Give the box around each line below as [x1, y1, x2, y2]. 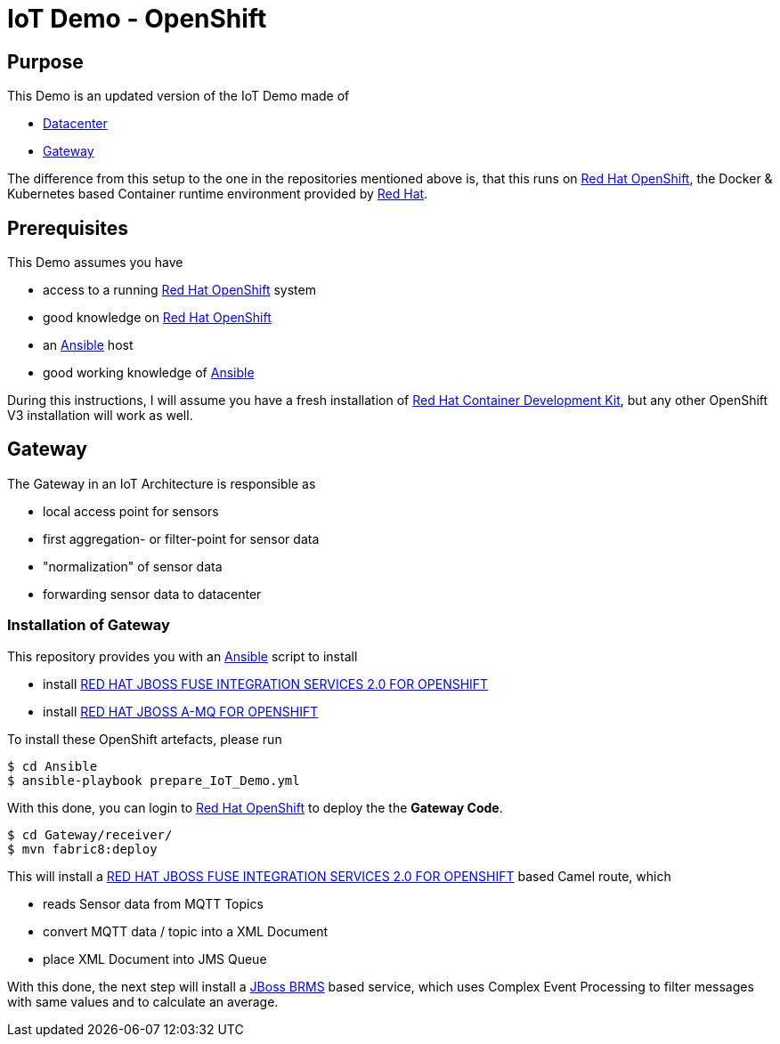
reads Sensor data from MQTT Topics [43, 895, 264, 911]
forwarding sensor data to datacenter [43, 586, 262, 602]
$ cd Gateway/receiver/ [7, 827, 173, 842]
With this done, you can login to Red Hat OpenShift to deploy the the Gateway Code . [7, 799, 503, 815]
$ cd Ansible [7, 758, 98, 773]
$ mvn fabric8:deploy [7, 841, 158, 856]
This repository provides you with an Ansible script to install [7, 648, 358, 664]
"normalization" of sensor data [43, 558, 223, 574]
